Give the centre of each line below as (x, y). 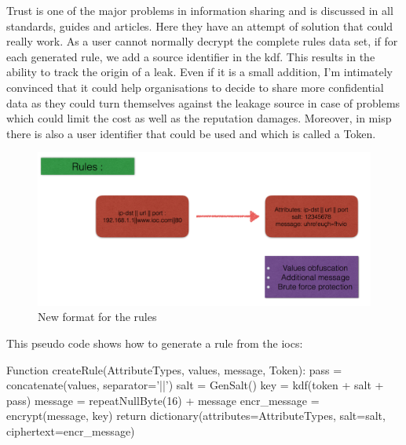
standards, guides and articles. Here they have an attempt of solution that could (200, 26)
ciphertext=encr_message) (71, 430)
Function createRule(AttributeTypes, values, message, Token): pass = (174, 369)
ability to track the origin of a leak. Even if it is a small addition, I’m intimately (200, 72)
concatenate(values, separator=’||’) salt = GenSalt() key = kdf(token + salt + (195, 385)
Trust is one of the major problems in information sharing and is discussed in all (200, 10)
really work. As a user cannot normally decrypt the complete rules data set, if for (202, 41)
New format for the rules (97, 317)
